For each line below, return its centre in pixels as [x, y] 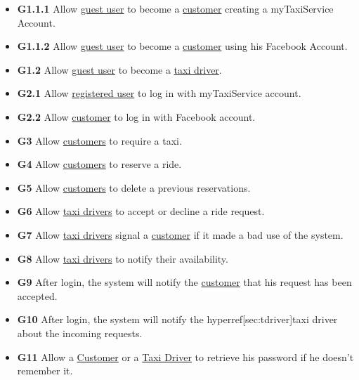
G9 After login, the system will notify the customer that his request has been [184, 282]
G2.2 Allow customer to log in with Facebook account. [136, 116]
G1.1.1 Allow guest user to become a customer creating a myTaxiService [175, 8]
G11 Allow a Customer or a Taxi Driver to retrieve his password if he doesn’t [185, 356]
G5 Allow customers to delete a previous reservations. [134, 187]
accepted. [37, 295]
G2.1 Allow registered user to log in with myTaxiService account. [159, 93]
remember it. [45, 371]
